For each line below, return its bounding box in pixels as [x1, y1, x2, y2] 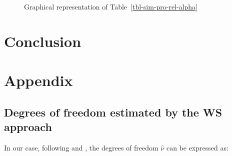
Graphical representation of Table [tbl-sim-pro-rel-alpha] [24, 1, 197, 11]
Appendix [4, 70, 73, 90]
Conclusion [4, 30, 81, 51]
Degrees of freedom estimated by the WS [4, 104, 222, 119]
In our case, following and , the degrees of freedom [4, 142, 158, 152]
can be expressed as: [166, 142, 228, 152]
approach [4, 119, 52, 134]
